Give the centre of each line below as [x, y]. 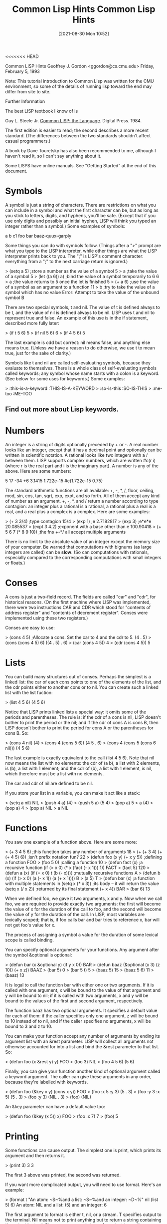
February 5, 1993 [22, 71]
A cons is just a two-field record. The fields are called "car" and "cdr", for [81, 597]
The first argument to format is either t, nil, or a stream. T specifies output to [83, 1215]
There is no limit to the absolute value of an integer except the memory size [83, 542]
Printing [22, 1136]
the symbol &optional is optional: [39, 955]
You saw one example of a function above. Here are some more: [71, 842]
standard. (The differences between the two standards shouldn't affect [78, 135]
